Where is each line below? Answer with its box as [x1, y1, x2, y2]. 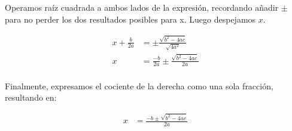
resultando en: [5, 91, 57, 104]
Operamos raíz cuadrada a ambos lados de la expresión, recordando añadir [5, 1, 279, 13]
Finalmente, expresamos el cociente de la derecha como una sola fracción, [5, 79, 273, 92]
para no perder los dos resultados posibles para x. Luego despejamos [5, 13, 256, 25]
